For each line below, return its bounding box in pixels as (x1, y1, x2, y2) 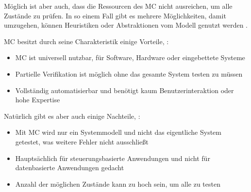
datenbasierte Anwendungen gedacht (15, 162, 124, 173)
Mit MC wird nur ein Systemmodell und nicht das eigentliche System (15, 127, 221, 137)
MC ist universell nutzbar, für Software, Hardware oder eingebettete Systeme (15, 52, 245, 63)
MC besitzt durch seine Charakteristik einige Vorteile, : (4, 36, 169, 46)
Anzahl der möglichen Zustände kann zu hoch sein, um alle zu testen (15, 178, 220, 189)
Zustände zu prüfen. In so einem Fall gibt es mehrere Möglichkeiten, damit (4, 10, 226, 20)
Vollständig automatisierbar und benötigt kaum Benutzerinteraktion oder (15, 85, 234, 95)
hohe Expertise (15, 95, 60, 105)
